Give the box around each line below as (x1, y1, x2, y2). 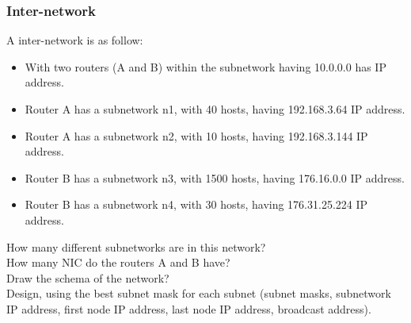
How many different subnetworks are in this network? (6, 238, 266, 255)
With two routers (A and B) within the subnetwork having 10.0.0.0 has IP (25, 58, 386, 75)
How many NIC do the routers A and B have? (6, 254, 230, 271)
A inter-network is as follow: (6, 32, 143, 48)
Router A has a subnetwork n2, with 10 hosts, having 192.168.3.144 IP (25, 127, 368, 144)
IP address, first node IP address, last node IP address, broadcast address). (6, 300, 371, 317)
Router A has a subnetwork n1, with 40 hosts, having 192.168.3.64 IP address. (25, 101, 405, 117)
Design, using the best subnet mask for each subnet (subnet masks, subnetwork (6, 285, 391, 302)
